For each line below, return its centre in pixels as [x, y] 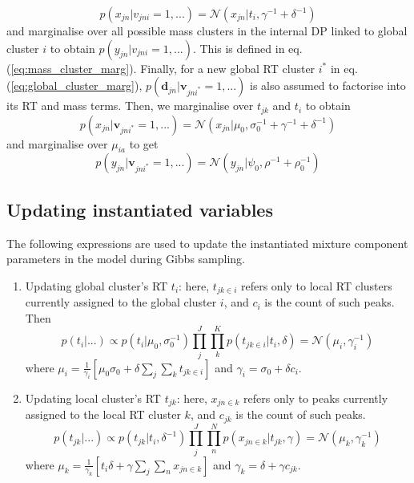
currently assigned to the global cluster [121, 302]
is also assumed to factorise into [328, 85]
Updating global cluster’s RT [96, 285]
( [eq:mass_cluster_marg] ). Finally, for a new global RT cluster [161, 68]
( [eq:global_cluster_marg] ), [74, 85]
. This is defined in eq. [247, 48]
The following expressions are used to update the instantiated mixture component [207, 243]
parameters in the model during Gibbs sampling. [126, 259]
